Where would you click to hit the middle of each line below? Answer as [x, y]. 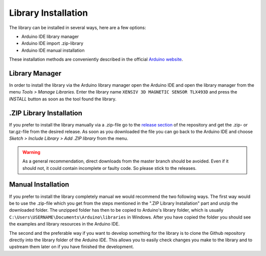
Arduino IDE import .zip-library [52, 43]
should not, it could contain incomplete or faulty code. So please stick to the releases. [110, 168]
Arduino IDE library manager [50, 36]
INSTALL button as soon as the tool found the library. [63, 99]
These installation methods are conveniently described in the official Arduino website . [96, 60]
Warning [31, 152]
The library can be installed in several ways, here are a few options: [78, 28]
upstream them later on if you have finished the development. [71, 247]
